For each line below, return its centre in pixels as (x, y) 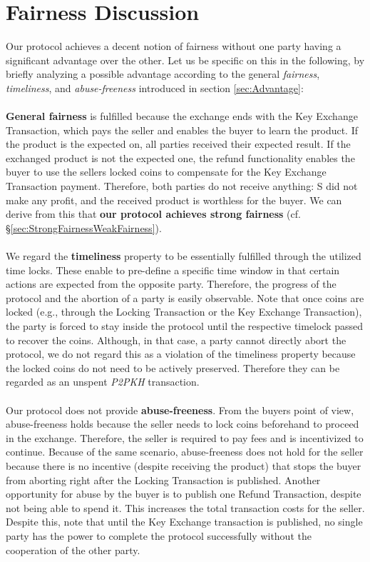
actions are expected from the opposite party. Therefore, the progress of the (171, 284)
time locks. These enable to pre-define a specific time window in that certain (173, 270)
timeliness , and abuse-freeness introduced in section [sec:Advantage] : (155, 87)
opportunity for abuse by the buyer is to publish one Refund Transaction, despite (184, 494)
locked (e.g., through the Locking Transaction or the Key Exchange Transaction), (184, 312)
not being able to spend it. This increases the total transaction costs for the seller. (185, 507)
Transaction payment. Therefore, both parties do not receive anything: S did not (182, 186)
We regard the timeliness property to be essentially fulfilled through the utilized (184, 256)
